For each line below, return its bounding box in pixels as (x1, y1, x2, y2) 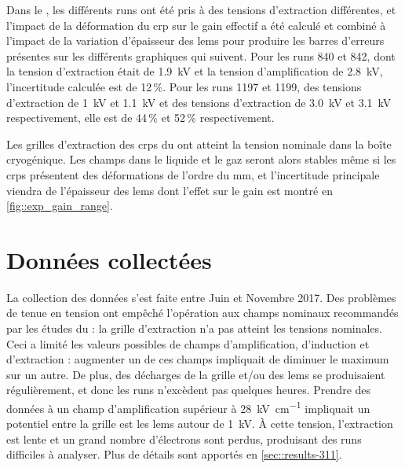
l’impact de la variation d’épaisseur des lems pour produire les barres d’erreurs (6, 32, 385, 49)
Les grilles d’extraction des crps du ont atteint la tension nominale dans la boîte (6, 135, 392, 152)
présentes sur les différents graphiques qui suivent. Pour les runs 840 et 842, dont (6, 47, 396, 64)
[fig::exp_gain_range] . (6, 197, 113, 214)
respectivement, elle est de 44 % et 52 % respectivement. (6, 109, 275, 126)
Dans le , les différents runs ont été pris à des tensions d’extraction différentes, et (6, 2, 396, 17)
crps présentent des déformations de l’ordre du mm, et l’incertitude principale (6, 166, 380, 182)
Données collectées (6, 243, 212, 275)
